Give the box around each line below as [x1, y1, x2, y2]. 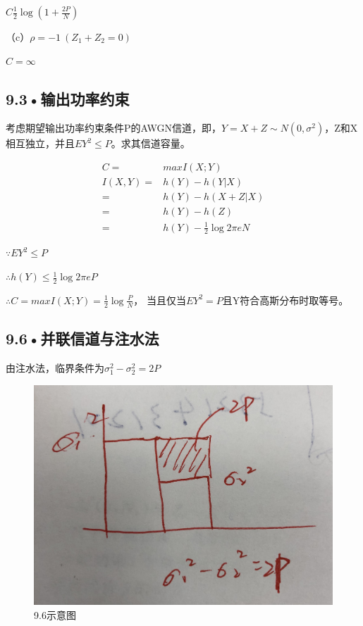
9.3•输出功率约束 [6, 87, 130, 109]
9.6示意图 [34, 608, 76, 622]
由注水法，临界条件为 [6, 360, 104, 375]
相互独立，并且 [6, 136, 75, 151]
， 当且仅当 [133, 292, 186, 307]
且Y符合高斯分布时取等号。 [222, 292, 349, 307]
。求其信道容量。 [111, 136, 190, 151]
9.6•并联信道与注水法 [6, 327, 159, 349]
